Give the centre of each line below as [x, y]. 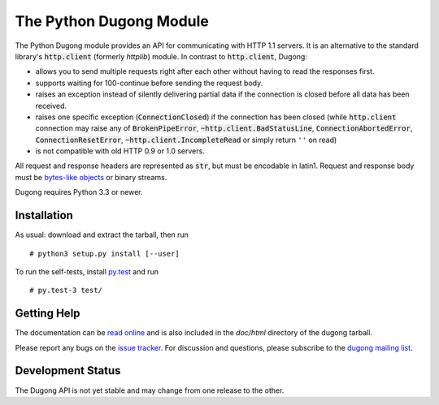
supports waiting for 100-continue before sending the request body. [149, 83]
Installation [44, 215]
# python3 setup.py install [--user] [105, 253]
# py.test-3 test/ [66, 291]
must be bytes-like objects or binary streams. [91, 177]
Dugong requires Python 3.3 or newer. [79, 192]
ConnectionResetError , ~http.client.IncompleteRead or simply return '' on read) [186, 140]
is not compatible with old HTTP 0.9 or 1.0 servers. [120, 151]
